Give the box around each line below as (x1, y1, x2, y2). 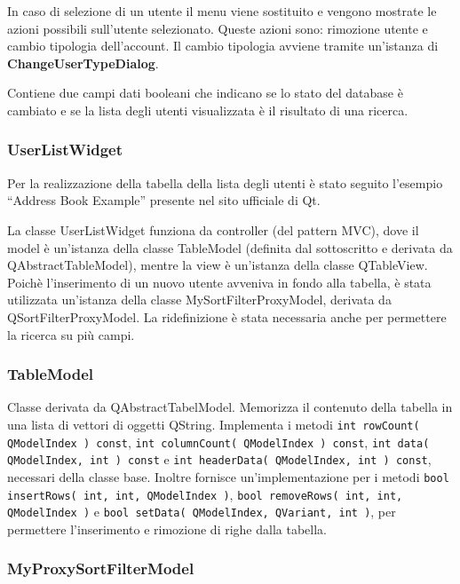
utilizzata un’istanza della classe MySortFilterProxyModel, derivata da (7, 290, 392, 309)
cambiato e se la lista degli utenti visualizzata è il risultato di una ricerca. (7, 100, 408, 119)
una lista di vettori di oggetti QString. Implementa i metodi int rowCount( (7, 414, 420, 433)
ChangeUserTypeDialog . (7, 53, 159, 72)
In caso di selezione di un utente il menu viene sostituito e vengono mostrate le (7, 2, 437, 20)
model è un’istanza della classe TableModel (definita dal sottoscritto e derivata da (7, 238, 453, 256)
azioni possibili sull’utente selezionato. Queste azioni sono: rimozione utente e (7, 19, 428, 37)
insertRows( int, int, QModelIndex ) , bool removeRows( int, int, (7, 485, 403, 503)
